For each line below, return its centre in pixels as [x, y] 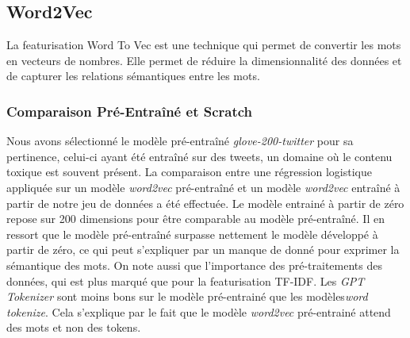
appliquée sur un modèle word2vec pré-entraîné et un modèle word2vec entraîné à [203, 187]
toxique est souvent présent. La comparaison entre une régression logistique [189, 172]
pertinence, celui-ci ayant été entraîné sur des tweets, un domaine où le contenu [199, 156]
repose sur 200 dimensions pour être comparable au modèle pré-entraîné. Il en [195, 219]
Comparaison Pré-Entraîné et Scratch [130, 111]
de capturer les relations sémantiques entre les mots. [133, 76]
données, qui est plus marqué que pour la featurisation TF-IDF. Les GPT [186, 280]
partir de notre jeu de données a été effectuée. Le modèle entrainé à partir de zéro [205, 203]
